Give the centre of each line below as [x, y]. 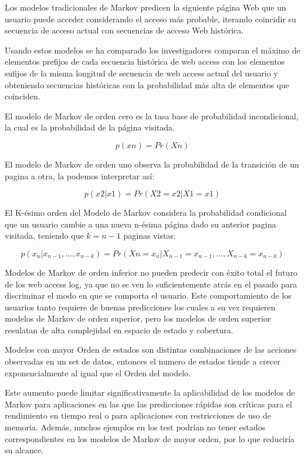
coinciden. [23, 96]
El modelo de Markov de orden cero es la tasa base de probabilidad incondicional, [152, 116]
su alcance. [24, 450]
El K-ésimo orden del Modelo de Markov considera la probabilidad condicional [146, 213]
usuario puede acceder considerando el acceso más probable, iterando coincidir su [150, 19]
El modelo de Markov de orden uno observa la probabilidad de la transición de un [152, 164]
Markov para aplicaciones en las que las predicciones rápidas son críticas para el [148, 404]
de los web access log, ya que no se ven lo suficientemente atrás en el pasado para [151, 284]
